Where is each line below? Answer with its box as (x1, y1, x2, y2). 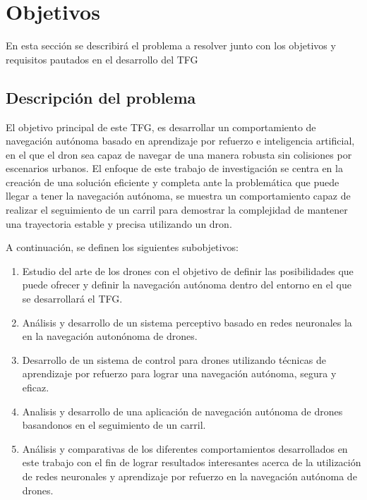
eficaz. (22, 380, 49, 395)
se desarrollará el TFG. (22, 291, 123, 306)
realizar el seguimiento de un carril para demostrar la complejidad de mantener (6, 202, 348, 217)
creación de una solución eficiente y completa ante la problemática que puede (6, 174, 339, 189)
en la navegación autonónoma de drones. (22, 329, 198, 343)
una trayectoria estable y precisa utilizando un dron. (6, 216, 232, 231)
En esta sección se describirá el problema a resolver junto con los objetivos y (6, 38, 336, 53)
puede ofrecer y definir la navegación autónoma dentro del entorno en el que (22, 277, 351, 292)
